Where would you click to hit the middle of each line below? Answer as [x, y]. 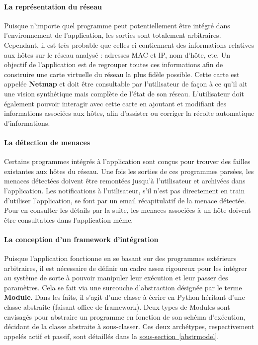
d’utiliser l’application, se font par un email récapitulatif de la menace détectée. [125, 200]
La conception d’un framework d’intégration [81, 239]
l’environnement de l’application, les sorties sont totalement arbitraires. [113, 35]
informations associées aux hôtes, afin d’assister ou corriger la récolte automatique [129, 113]
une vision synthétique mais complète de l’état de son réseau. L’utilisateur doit [124, 93]
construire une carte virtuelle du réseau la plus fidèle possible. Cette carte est [122, 74]
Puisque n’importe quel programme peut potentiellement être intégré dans [117, 25]
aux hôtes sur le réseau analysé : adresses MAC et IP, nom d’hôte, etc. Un [117, 54]
